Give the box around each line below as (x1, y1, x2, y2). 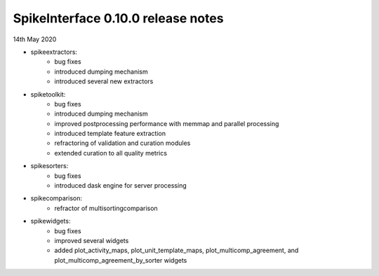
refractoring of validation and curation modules (54, 139, 191, 147)
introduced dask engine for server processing (54, 181, 187, 190)
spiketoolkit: (30, 90, 66, 98)
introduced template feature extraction (54, 130, 166, 138)
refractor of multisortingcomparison (54, 204, 158, 212)
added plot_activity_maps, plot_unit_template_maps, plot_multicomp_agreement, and (54, 246, 299, 255)
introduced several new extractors (54, 77, 154, 85)
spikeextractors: (30, 48, 77, 56)
